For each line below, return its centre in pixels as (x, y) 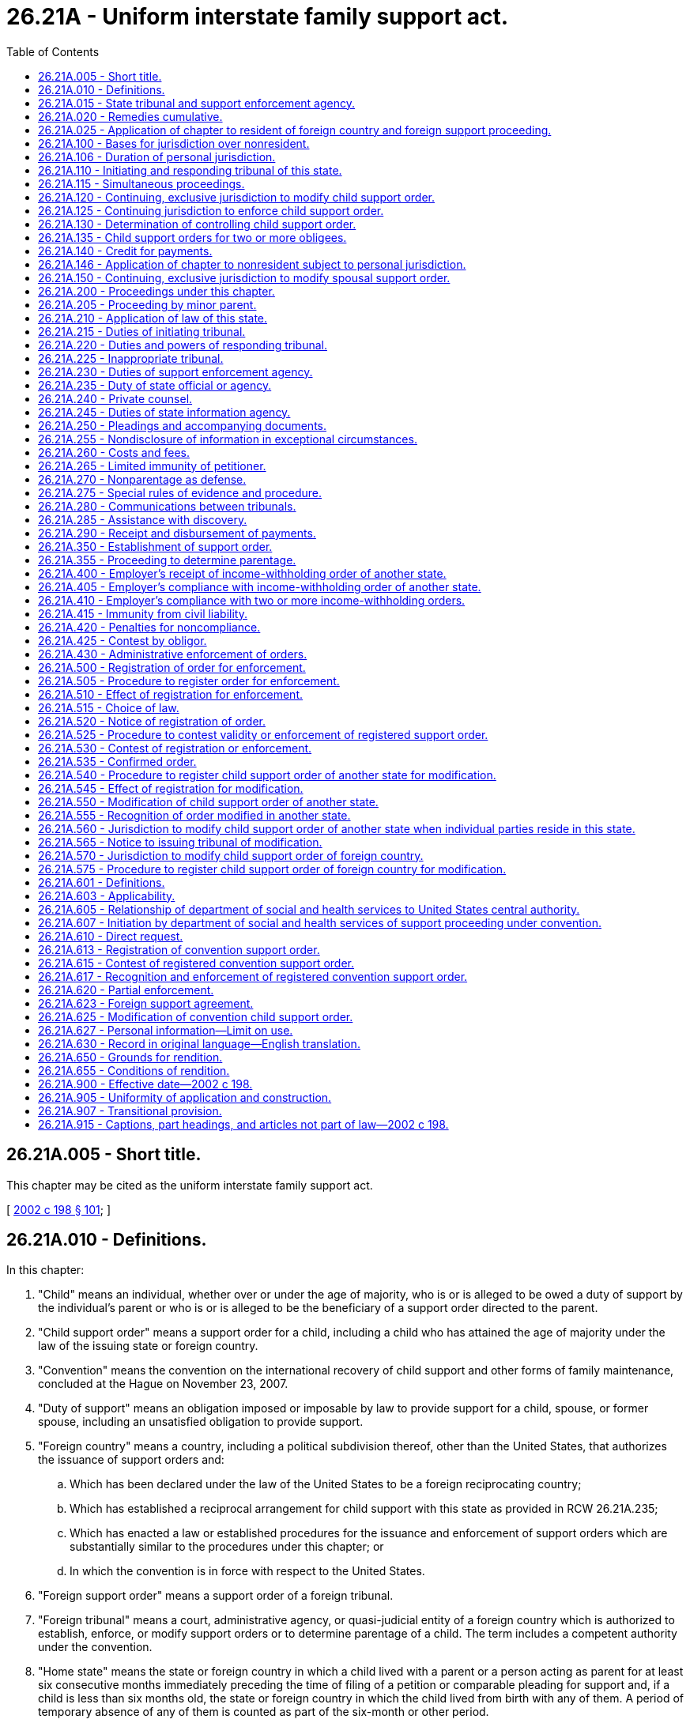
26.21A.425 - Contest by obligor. (123, 640)
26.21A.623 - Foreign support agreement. (146, 1003)
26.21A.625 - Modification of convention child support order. (196, 1016)
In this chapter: (45, 1270)
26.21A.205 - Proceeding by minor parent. (147, 304)
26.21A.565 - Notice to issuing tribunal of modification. (180, 842)
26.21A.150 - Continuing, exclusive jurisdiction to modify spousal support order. (244, 277)
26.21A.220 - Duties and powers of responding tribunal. (183, 345)
